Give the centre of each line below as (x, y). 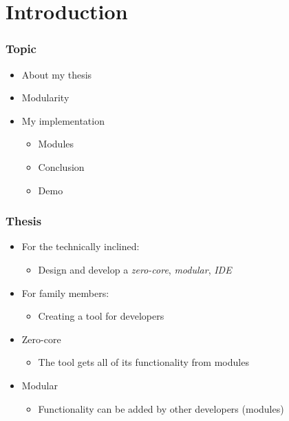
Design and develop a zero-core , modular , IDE (135, 269)
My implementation (63, 120)
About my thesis (57, 74)
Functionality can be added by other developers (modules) (161, 408)
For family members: (65, 292)
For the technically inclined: (81, 246)
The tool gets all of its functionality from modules (143, 362)
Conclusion (61, 166)
